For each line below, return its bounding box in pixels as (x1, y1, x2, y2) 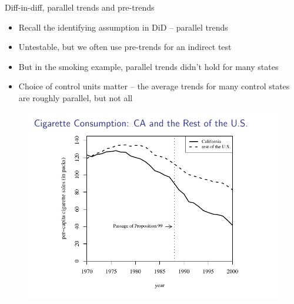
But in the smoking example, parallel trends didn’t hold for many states (18, 60, 279, 72)
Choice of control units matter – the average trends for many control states (18, 80, 290, 92)
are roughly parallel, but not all (18, 91, 133, 103)
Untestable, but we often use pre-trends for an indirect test (18, 41, 232, 53)
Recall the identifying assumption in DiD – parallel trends (18, 21, 228, 33)
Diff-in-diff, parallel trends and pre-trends (5, 1, 155, 13)
